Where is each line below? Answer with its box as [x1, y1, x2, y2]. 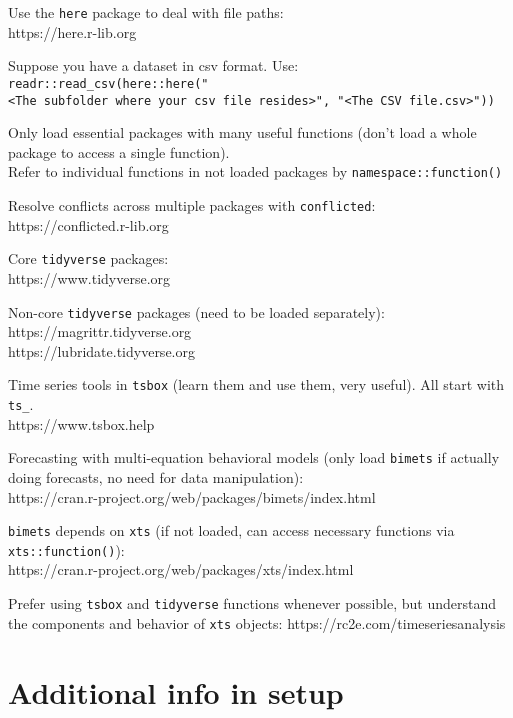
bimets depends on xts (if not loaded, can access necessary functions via [8, 520, 455, 541]
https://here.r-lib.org [8, 21, 137, 42]
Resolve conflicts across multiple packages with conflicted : [8, 195, 376, 215]
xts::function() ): [8, 539, 125, 560]
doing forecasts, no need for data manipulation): [8, 466, 304, 487]
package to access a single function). [8, 141, 230, 162]
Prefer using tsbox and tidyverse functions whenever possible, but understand [8, 593, 496, 613]
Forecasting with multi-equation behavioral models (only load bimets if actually [8, 447, 500, 468]
